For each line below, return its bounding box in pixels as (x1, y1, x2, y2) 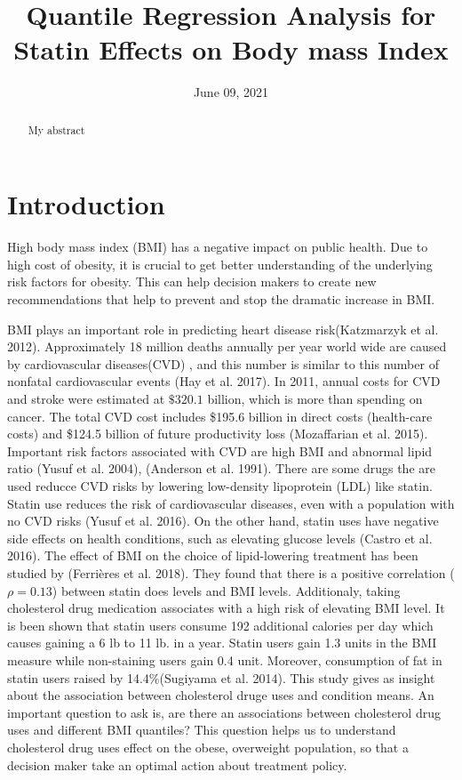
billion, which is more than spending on (207, 390, 423, 408)
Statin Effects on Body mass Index (13, 31, 449, 68)
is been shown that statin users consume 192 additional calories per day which (7, 615, 434, 634)
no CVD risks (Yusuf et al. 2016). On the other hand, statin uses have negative (7, 511, 439, 530)
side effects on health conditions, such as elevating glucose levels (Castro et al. (7, 528, 433, 547)
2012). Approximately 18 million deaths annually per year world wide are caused (7, 337, 447, 356)
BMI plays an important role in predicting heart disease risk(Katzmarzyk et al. (7, 319, 439, 338)
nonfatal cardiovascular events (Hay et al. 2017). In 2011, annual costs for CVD (7, 372, 441, 390)
